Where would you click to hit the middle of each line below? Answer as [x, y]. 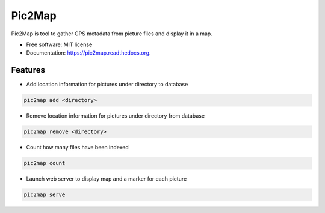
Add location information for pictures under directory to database [107, 85]
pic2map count [45, 163]
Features [28, 70]
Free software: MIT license [59, 44]
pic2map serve [45, 195]
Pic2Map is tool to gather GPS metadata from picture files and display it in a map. [112, 34]
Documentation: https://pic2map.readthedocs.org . [88, 53]
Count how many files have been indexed [77, 148]
